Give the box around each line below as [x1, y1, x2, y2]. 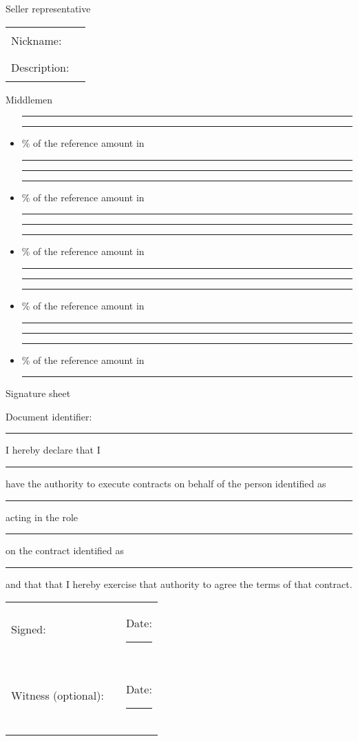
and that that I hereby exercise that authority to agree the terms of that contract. [6, 576, 352, 591]
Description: [11, 59, 70, 75]
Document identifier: [6, 409, 92, 423]
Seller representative [6, 1, 91, 15]
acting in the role [6, 509, 78, 524]
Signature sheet [6, 386, 71, 400]
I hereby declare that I [6, 443, 101, 457]
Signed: [11, 620, 46, 637]
